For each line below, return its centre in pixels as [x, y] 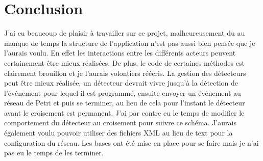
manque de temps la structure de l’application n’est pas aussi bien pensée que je [130, 43]
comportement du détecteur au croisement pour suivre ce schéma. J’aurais [120, 123]
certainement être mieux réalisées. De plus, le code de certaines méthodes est [124, 62]
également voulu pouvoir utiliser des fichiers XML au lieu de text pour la [118, 133]
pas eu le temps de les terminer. [54, 153]
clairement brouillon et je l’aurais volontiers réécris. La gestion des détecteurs [125, 73]
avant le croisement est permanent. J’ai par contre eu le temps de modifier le [124, 112]
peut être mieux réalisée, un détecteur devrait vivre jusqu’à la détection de [121, 83]
